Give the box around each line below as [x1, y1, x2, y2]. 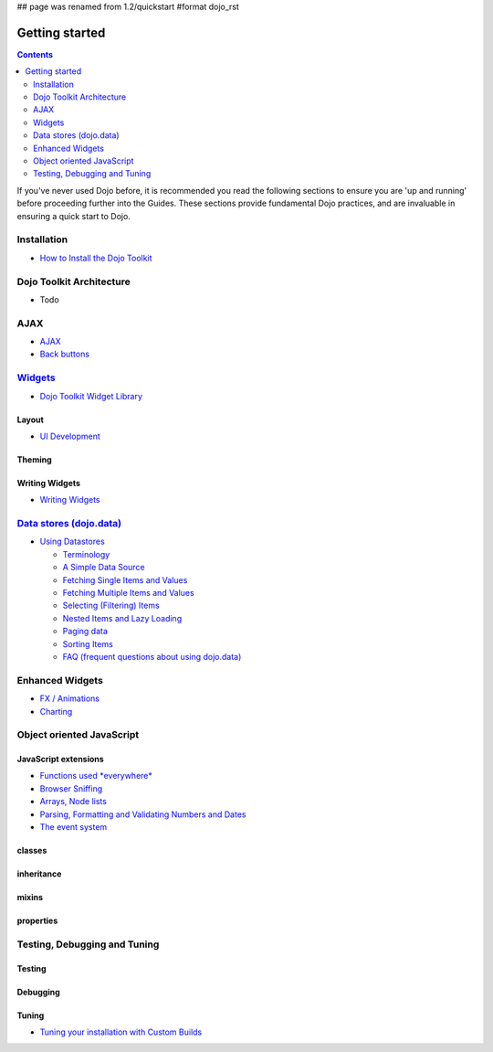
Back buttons [39, 348, 90, 360]
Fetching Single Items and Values [62, 574, 188, 585]
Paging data [62, 626, 109, 637]
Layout [16, 414, 45, 425]
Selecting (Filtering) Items [62, 600, 160, 611]
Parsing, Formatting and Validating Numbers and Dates [39, 809, 246, 820]
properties [16, 915, 58, 927]
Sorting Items [62, 638, 113, 649]
